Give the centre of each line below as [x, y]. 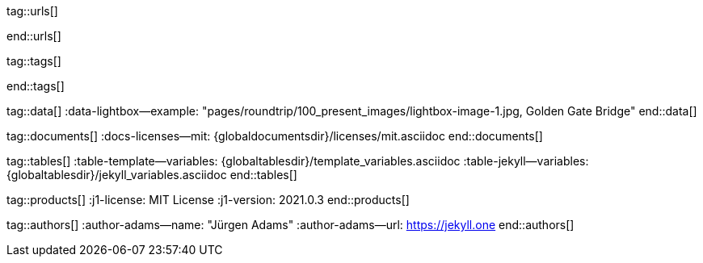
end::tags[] [36, 86]
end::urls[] [34, 36]
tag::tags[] [34, 61]
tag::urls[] [32, 11]
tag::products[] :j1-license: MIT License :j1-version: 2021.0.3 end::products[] [208, 200]
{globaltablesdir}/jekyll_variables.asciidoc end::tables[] [152, 175]
